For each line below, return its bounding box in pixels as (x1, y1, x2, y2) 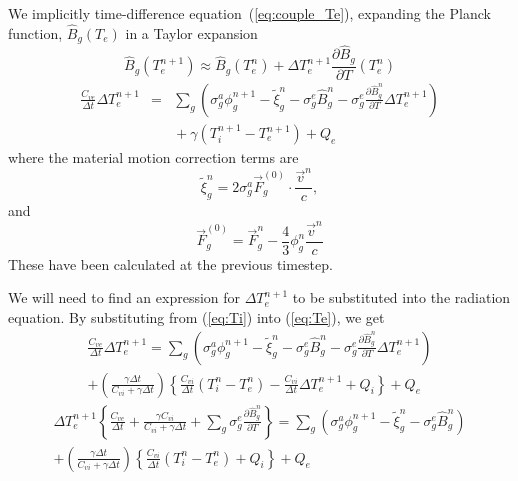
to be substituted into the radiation (292, 287, 511, 308)
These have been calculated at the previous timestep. (8, 253, 333, 274)
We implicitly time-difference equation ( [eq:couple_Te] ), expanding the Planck (8, 3, 491, 23)
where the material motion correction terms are (8, 147, 299, 168)
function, (8, 22, 63, 43)
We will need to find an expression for (8, 287, 241, 308)
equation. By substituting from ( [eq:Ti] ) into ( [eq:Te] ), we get (8, 306, 385, 327)
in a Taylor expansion (125, 22, 258, 43)
